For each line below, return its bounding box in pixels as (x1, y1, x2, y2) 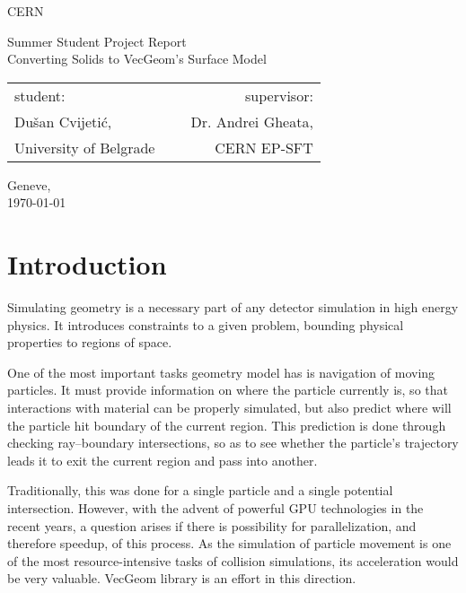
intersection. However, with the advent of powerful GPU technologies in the (7, 499, 424, 518)
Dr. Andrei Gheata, (190, 110, 313, 132)
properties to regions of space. (7, 333, 172, 352)
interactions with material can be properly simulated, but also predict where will (7, 398, 452, 417)
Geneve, (7, 175, 51, 194)
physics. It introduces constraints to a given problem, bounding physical (7, 315, 404, 334)
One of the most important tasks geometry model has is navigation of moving (7, 362, 435, 381)
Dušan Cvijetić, (14, 110, 112, 132)
